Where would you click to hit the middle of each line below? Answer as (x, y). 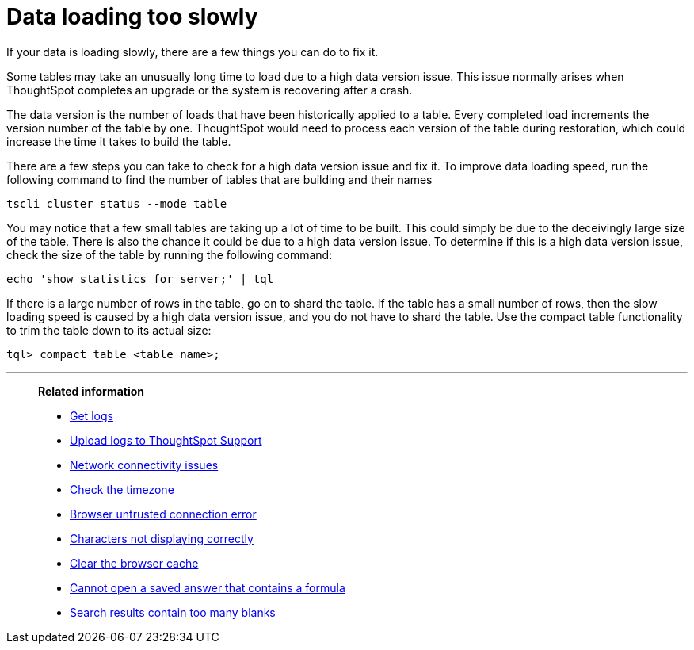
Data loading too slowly (132, 17)
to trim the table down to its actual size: (109, 330)
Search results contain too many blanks (173, 612)
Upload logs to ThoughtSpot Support (166, 440)
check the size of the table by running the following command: (170, 254)
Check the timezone (122, 489)
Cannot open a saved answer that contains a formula (208, 587)
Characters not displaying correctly (162, 538)
